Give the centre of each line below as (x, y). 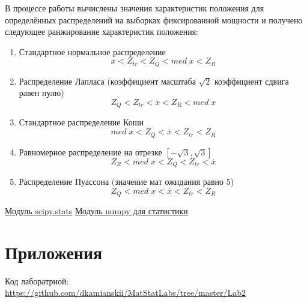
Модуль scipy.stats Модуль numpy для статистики (96, 211)
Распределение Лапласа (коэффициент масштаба (107, 81)
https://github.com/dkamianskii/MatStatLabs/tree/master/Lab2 (125, 292)
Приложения (54, 252)
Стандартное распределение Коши (81, 122)
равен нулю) (41, 93)
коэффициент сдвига (251, 81)
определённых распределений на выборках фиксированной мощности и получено (154, 19)
